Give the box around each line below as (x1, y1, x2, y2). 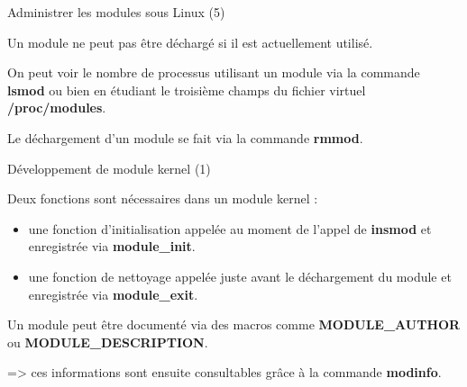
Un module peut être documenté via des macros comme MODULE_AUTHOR (7, 315, 461, 334)
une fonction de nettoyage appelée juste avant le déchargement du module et (28, 266, 452, 285)
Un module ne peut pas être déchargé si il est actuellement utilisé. (7, 32, 373, 51)
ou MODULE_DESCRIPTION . (7, 332, 208, 351)
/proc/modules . (7, 98, 106, 117)
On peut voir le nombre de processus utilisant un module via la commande (7, 63, 420, 82)
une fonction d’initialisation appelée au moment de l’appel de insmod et (28, 219, 432, 238)
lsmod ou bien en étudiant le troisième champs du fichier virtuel (7, 80, 366, 99)
